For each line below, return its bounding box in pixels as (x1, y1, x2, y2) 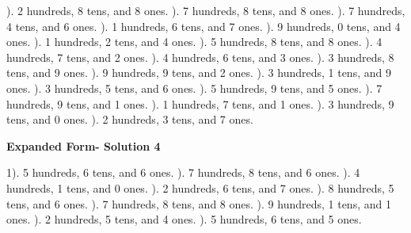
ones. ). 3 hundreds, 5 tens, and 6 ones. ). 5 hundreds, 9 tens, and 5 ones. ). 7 (6, 79, 382, 96)
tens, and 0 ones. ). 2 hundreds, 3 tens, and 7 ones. (6, 111, 253, 128)
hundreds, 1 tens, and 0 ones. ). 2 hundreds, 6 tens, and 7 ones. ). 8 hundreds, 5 (6, 179, 394, 196)
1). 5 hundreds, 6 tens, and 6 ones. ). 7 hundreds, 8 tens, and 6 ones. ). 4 (6, 164, 360, 181)
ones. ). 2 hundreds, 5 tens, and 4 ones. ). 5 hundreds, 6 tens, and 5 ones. (6, 211, 362, 227)
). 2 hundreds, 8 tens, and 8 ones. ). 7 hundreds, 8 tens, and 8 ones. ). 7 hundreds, (6, 2, 405, 18)
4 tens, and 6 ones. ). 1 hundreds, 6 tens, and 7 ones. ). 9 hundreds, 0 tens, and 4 (6, 17, 401, 34)
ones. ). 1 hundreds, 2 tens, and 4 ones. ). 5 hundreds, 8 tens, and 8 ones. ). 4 (6, 33, 382, 50)
